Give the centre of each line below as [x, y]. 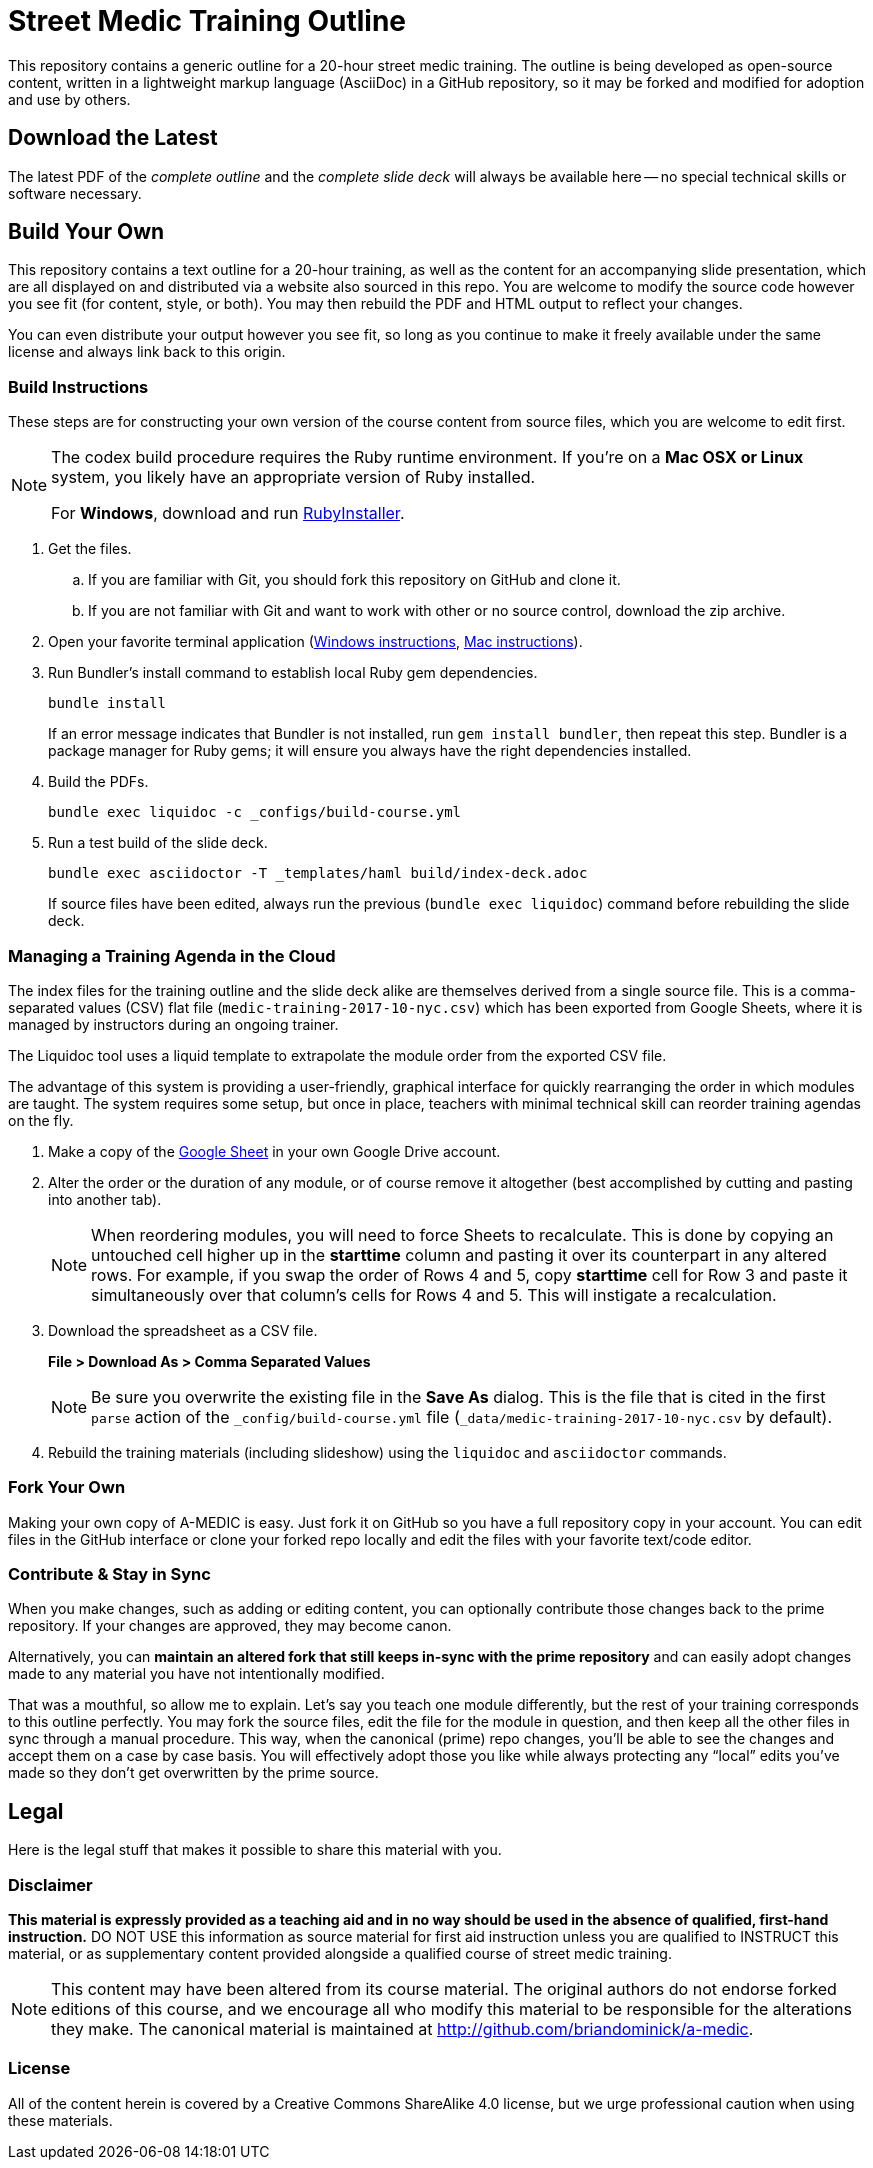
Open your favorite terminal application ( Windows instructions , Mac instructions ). [315, 642]
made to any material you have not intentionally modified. [196, 1674]
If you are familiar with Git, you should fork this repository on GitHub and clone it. [354, 580]
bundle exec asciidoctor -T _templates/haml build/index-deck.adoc [318, 873]
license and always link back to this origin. [147, 352]
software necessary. [75, 193]
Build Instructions [78, 386]
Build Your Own [86, 232]
